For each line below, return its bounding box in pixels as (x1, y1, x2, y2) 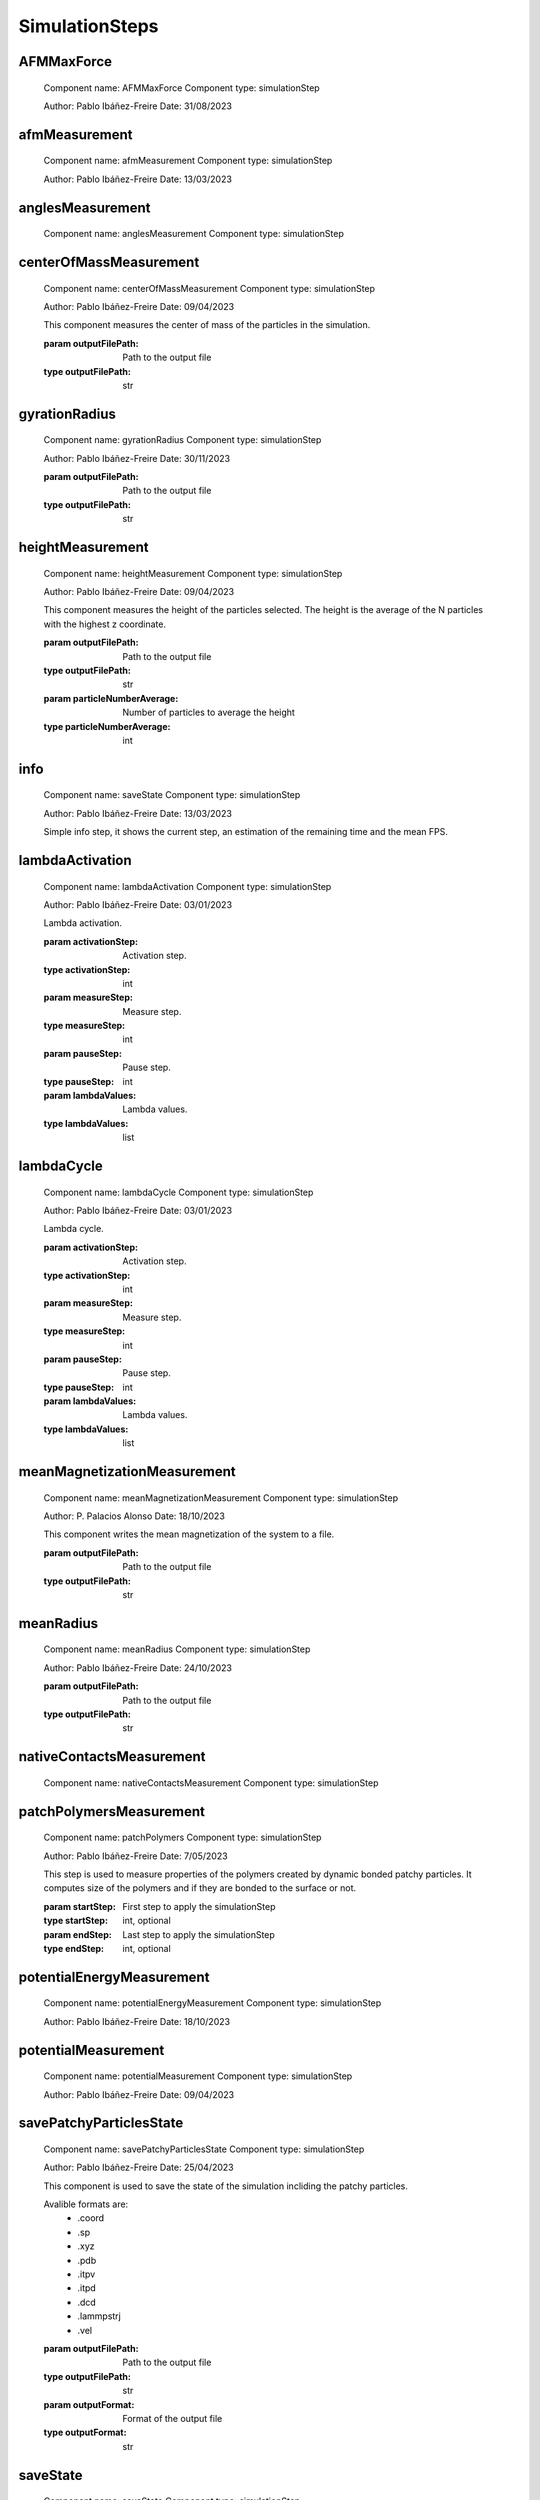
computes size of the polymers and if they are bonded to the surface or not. (43, 1882, 357, 1894)
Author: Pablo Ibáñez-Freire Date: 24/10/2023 (43, 1661, 232, 1674)
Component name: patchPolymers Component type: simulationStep (43, 1831, 322, 1844)
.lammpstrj (77, 2310, 122, 2322)
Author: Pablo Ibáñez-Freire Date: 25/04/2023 (43, 2161, 234, 2174)
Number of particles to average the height (122, 706, 295, 719)
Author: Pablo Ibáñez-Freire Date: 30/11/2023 (43, 452, 230, 464)
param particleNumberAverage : (43, 692, 179, 704)
